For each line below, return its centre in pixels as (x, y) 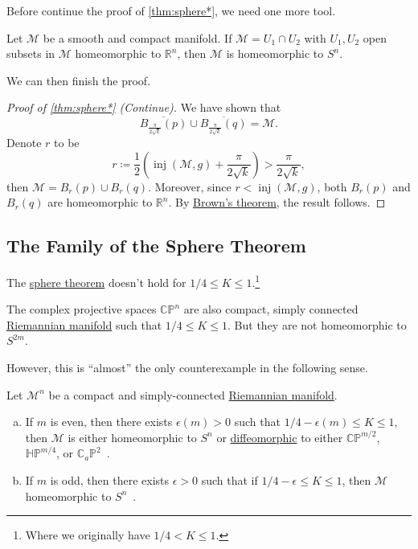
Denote (24, 143)
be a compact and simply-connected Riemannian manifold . (193, 394)
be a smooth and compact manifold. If (137, 37)
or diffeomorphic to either (280, 437)
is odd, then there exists (110, 480)
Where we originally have (88, 535)
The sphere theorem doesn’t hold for (96, 282)
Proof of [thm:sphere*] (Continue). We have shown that (144, 107)
